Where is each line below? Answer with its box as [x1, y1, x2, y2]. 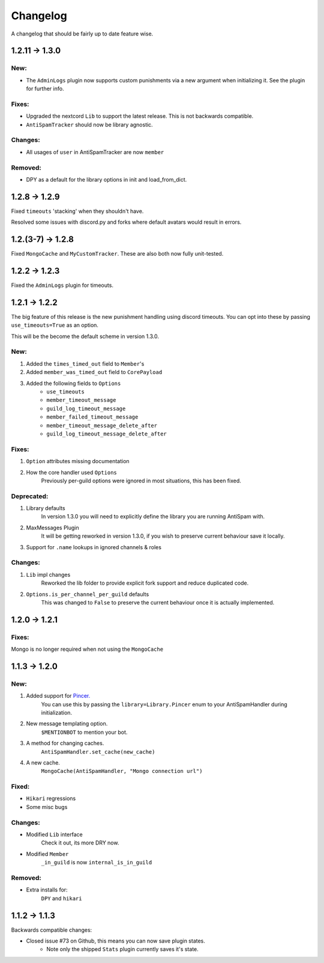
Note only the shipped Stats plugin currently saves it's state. [46, 946, 199, 953]
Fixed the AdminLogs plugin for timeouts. [11, 282, 114, 289]
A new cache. [26, 758, 60, 766]
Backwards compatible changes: [11, 926, 92, 934]
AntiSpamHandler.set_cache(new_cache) [41, 748, 155, 755]
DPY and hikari [41, 894, 82, 902]
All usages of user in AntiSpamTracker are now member [26, 148, 164, 156]
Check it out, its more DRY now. [41, 839, 119, 846]
